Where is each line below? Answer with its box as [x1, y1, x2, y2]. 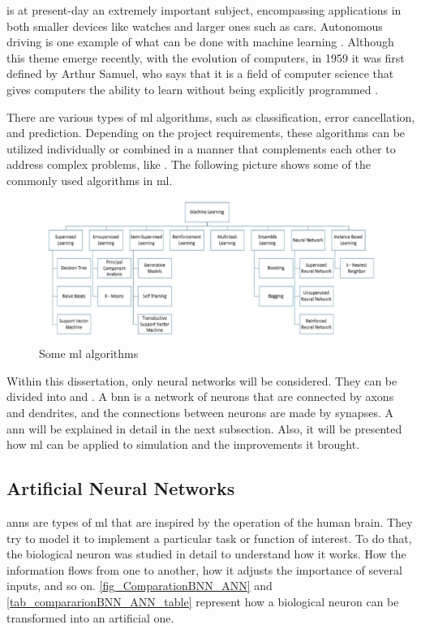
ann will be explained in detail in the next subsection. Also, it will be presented [6, 420, 402, 437]
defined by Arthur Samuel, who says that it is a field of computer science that [6, 65, 394, 82]
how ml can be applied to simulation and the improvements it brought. [6, 436, 360, 453]
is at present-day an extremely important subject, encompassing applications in [6, 2, 402, 18]
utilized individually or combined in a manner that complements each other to [6, 140, 396, 157]
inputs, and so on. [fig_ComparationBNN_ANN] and [6, 577, 273, 594]
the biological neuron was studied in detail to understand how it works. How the [6, 545, 406, 562]
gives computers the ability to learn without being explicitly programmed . [6, 80, 379, 97]
